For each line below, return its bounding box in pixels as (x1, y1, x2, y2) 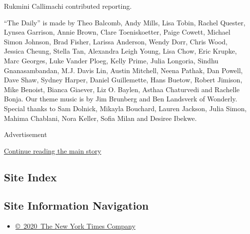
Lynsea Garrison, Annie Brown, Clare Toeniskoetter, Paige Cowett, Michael (4, 27, 231, 37)
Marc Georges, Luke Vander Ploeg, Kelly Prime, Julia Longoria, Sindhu (4, 55, 219, 65)
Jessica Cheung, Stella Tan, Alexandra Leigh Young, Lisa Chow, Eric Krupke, (4, 46, 237, 56)
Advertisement (4, 129, 47, 139)
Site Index (4, 169, 57, 184)
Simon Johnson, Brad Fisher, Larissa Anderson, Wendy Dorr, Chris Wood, (4, 36, 228, 46)
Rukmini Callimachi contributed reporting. (4, 1, 132, 11)
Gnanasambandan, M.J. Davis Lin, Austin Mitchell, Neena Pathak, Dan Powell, (4, 65, 243, 75)
